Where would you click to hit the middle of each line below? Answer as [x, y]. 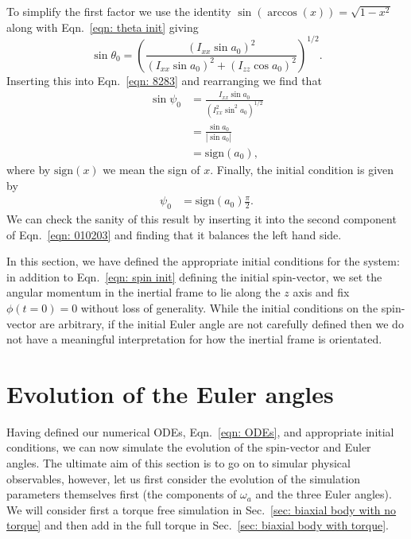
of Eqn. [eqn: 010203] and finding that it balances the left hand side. [174, 234]
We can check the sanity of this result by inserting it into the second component [202, 219]
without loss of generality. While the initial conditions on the [229, 307]
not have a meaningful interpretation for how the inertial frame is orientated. [194, 339]
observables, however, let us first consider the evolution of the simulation [184, 478]
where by [29, 169]
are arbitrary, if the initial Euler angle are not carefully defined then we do [222, 323]
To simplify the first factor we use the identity [119, 11]
